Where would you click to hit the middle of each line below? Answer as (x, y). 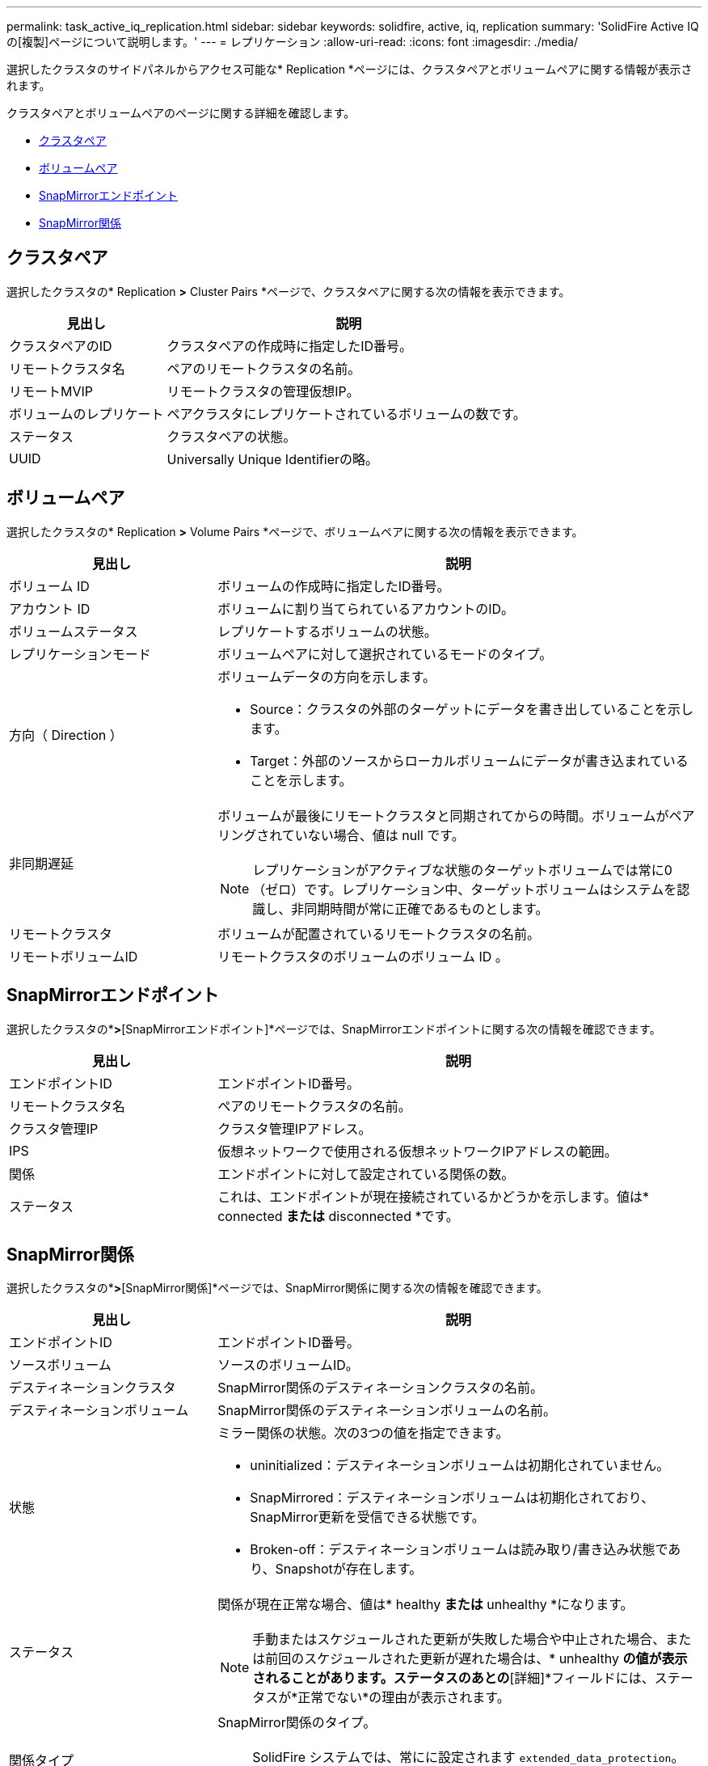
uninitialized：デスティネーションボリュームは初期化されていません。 (460, 1466)
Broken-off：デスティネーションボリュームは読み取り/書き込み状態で (459, 1550)
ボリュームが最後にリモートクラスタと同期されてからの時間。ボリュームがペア (456, 815)
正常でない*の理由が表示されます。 (404, 1698)
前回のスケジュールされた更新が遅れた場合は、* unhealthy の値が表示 (476, 1659)
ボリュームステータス (74, 631)
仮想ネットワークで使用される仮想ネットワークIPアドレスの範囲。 (417, 1151)
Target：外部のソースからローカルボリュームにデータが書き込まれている (469, 760)
